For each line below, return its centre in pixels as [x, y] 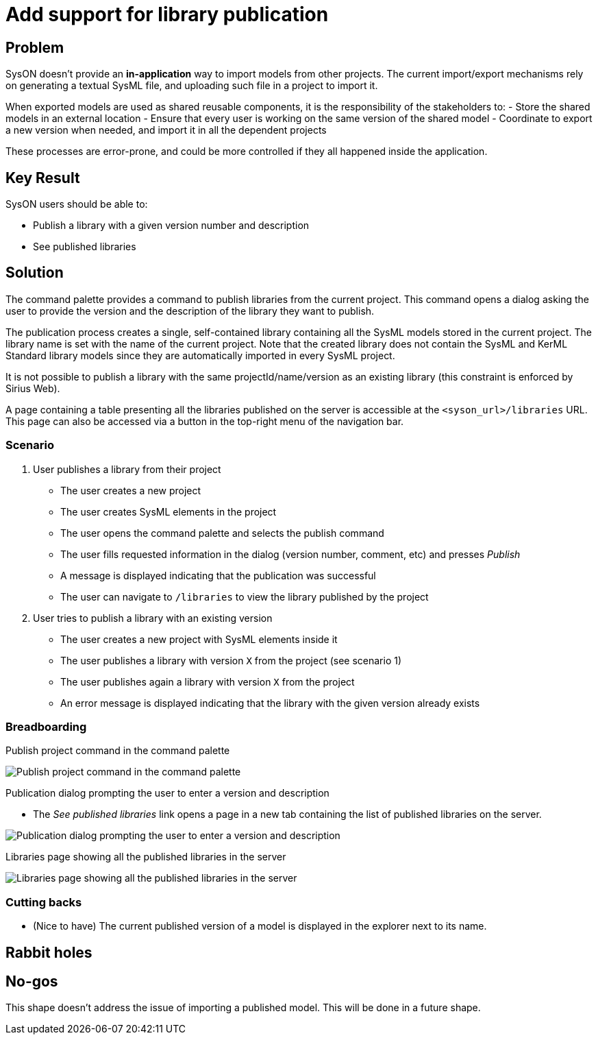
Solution [35, 273]
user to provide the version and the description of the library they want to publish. [190, 311]
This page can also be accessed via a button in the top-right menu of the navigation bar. [205, 421]
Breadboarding [46, 726]
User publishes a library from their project [127, 469]
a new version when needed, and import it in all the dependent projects [166, 130]
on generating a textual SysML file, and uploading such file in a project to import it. [192, 86]
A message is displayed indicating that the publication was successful [218, 575]
